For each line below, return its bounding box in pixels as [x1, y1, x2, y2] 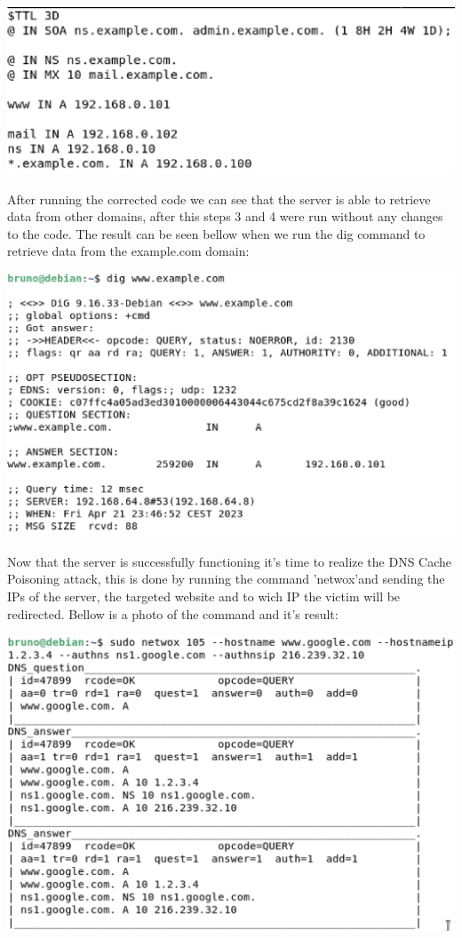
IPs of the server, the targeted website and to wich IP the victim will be [7, 587, 401, 606]
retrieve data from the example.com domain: [7, 242, 250, 260]
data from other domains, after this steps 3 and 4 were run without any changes [7, 207, 443, 226]
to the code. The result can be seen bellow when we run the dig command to [7, 224, 426, 242]
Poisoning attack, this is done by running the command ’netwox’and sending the [7, 569, 445, 588]
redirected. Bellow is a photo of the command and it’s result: [7, 604, 339, 623]
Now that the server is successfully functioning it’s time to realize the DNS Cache [7, 552, 452, 570]
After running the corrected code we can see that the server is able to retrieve [7, 189, 431, 208]
